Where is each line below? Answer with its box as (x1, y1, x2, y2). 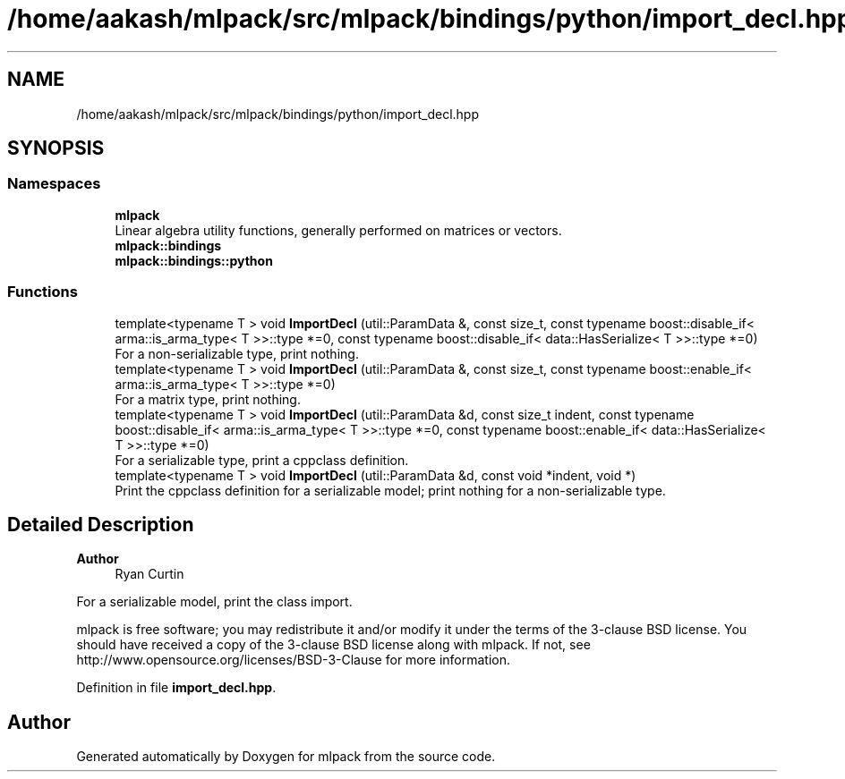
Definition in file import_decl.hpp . (76, 680, 277, 696)
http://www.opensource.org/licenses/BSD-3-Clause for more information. (76, 652, 510, 668)
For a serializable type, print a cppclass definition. (115, 452, 409, 468)
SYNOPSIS (7, 137, 105, 160)
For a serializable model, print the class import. (76, 594, 353, 610)
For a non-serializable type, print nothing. (115, 345, 359, 361)
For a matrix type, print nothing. (115, 391, 301, 407)
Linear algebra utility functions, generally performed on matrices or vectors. (115, 222, 562, 238)
